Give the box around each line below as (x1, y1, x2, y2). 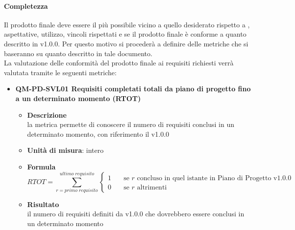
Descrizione (27, 109, 67, 120)
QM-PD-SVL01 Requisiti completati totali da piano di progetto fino (15, 84, 251, 94)
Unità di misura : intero (27, 145, 104, 155)
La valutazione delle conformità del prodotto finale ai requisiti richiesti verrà (4, 58, 234, 68)
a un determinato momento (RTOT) (15, 93, 141, 103)
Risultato (27, 199, 59, 209)
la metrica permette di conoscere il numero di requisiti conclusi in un (27, 119, 234, 129)
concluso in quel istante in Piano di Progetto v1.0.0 (137, 174, 292, 182)
